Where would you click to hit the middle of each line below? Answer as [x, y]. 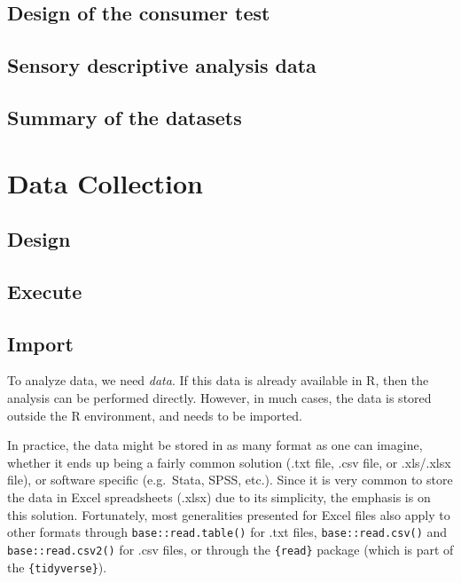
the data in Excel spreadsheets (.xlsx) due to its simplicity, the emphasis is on [219, 497]
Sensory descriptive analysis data [162, 65]
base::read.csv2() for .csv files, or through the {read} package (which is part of [230, 549]
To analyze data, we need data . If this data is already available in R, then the [218, 380]
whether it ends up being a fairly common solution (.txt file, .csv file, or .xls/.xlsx [229, 462]
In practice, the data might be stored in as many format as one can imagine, [215, 445]
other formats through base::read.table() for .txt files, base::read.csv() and [227, 532]
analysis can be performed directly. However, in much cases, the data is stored [219, 398]
